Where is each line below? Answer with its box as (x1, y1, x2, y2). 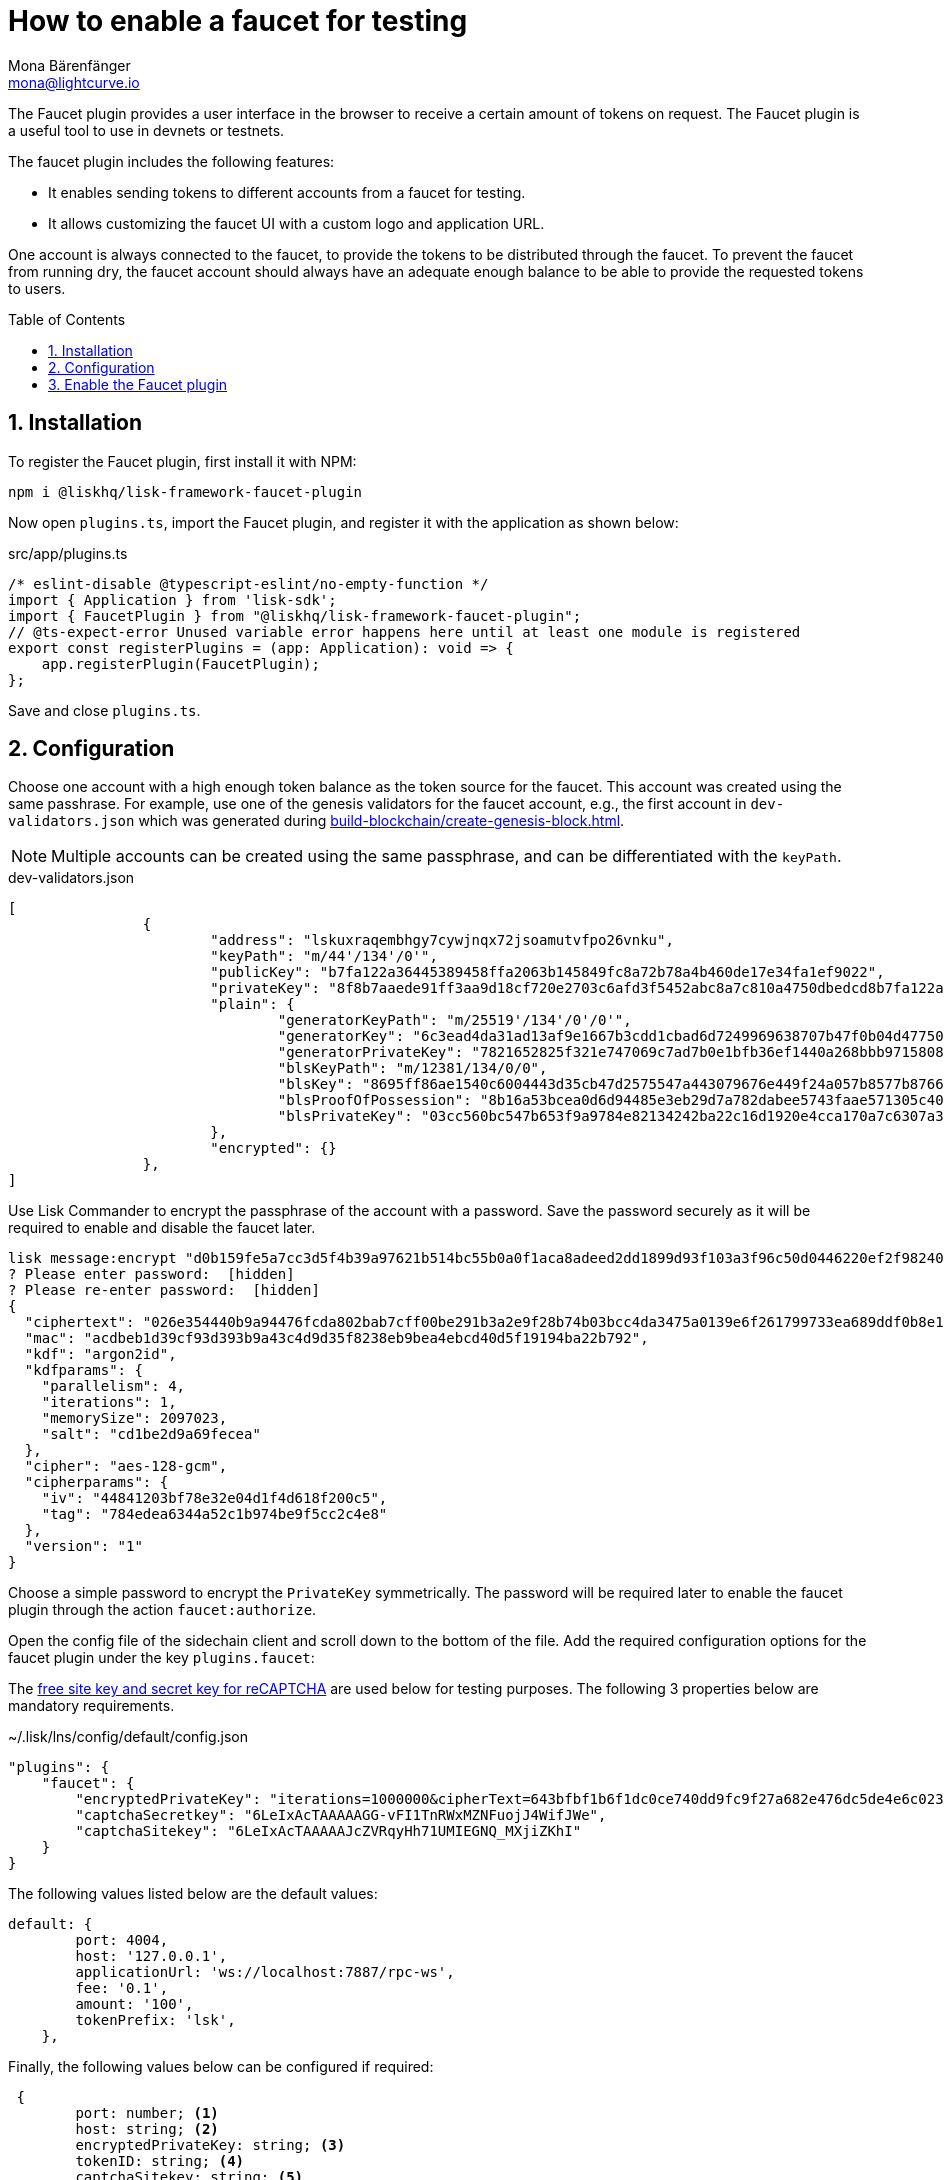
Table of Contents (8, 310, 126, 328)
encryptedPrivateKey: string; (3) (75, 2137, 346, 2154)
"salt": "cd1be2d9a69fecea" (41, 1426, 261, 1443)
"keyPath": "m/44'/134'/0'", (210, 948, 438, 965)
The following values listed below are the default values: (8, 1885, 378, 1903)
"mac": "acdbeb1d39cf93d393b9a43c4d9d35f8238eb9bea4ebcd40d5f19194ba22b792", (24, 1330, 649, 1347)
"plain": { (210, 996, 295, 1013)
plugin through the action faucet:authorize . (8, 1601, 317, 1619)
